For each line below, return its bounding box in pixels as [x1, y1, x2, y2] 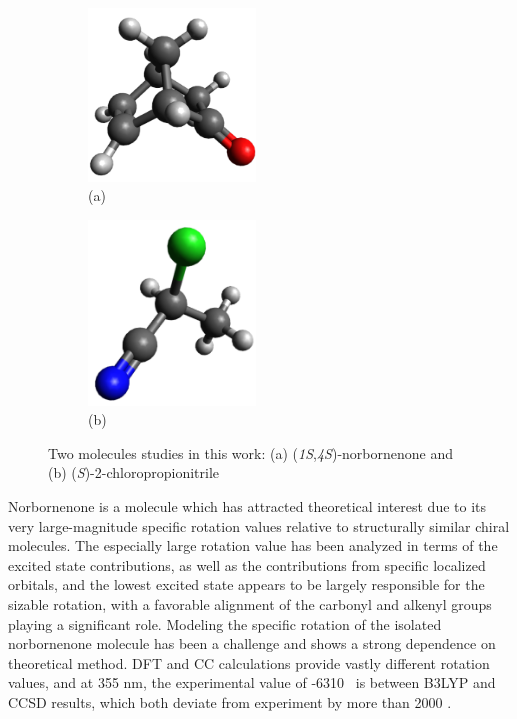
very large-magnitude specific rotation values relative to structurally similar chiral [8, 515, 510, 536]
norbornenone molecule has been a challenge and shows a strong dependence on [8, 633, 496, 654]
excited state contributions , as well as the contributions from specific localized [8, 554, 486, 575]
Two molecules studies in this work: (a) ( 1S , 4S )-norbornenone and [48, 442, 454, 463]
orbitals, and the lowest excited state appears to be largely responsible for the [8, 574, 485, 595]
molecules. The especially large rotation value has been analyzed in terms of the [8, 535, 498, 556]
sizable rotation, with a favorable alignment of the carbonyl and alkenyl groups [8, 593, 492, 614]
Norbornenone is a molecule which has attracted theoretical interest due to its [8, 495, 487, 516]
